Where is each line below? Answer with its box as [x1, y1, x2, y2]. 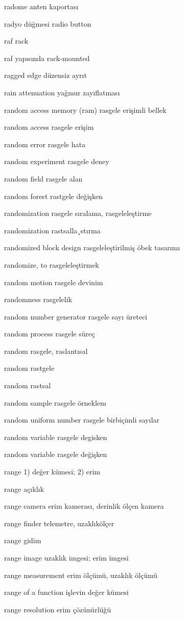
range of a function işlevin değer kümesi [4, 587, 129, 597]
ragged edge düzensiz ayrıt [4, 70, 87, 81]
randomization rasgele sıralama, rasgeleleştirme [4, 208, 152, 218]
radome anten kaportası [4, 1, 79, 11]
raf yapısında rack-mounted [4, 52, 90, 63]
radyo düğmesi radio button [4, 18, 91, 29]
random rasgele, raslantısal [4, 345, 88, 356]
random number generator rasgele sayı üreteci [4, 311, 147, 322]
